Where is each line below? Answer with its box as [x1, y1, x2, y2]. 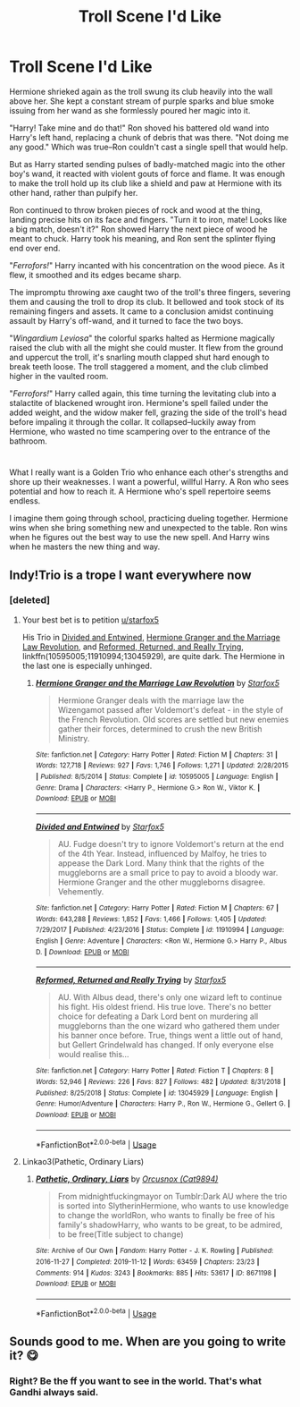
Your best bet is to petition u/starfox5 [21, 615, 159, 625]
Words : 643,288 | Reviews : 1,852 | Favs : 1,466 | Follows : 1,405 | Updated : [35, 914, 267, 923]
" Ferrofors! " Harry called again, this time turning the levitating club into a [9, 387, 277, 399]
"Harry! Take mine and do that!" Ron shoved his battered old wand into [9, 123, 270, 133]
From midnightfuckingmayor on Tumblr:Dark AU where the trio [57, 1191, 287, 1202]
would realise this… [57, 1049, 129, 1060]
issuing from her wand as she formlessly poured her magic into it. [9, 105, 251, 115]
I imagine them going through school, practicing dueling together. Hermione [9, 513, 288, 524]
